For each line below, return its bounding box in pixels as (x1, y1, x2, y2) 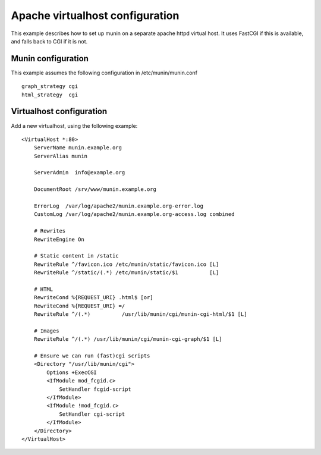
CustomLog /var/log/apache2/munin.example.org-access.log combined (33, 211, 235, 218)
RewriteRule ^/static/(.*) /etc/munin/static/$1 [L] (33, 269, 219, 276)
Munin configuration (11, 54, 89, 64)
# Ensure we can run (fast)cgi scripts (33, 353, 150, 359)
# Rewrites (33, 228, 66, 234)
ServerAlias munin (33, 152, 88, 159)
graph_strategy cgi (21, 83, 78, 90)
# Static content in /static (33, 253, 119, 259)
